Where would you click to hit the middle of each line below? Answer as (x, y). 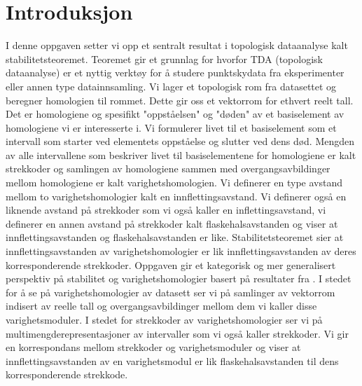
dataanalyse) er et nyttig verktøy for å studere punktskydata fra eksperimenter (175, 73)
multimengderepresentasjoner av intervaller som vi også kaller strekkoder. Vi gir (177, 333)
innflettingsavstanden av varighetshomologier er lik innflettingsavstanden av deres (181, 251)
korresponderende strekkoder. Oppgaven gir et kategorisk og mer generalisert (171, 264)
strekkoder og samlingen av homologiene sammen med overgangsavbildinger (168, 168)
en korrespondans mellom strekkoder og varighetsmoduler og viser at (153, 347)
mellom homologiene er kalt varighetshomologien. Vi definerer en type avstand (174, 182)
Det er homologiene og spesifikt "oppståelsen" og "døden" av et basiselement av (175, 114)
